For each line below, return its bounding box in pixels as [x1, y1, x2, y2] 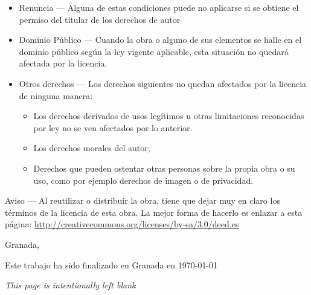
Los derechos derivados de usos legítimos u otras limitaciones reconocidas [33, 109, 304, 122]
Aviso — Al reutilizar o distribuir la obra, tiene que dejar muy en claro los [5, 194, 280, 207]
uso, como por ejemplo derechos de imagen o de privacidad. [33, 173, 254, 186]
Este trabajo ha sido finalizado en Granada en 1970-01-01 [5, 258, 218, 271]
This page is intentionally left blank [5, 279, 136, 291]
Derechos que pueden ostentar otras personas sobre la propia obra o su [33, 161, 295, 174]
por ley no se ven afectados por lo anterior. [33, 121, 193, 134]
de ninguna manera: [19, 89, 93, 102]
